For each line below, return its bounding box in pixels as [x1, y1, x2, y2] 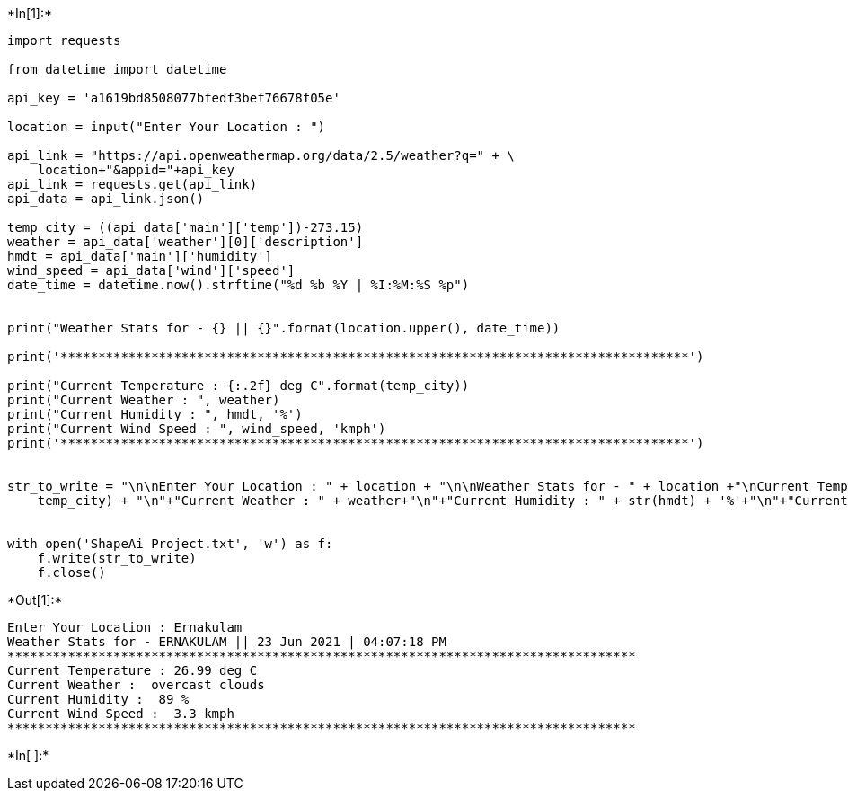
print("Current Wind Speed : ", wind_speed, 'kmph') [7, 421, 386, 436]
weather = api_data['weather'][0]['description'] [7, 235, 364, 249]
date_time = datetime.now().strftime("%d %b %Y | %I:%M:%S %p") [7, 278, 470, 292]
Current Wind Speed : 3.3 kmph [7, 706, 234, 721]
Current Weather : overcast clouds [7, 678, 265, 692]
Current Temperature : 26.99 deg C [7, 663, 258, 678]
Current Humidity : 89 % [7, 692, 190, 706]
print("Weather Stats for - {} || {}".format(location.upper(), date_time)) [7, 321, 561, 335]
